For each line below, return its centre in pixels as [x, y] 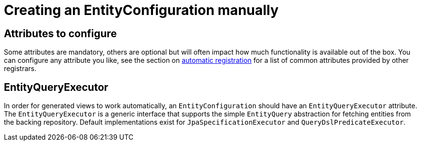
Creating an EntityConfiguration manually [141, 10]
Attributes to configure [60, 33]
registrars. [20, 69]
